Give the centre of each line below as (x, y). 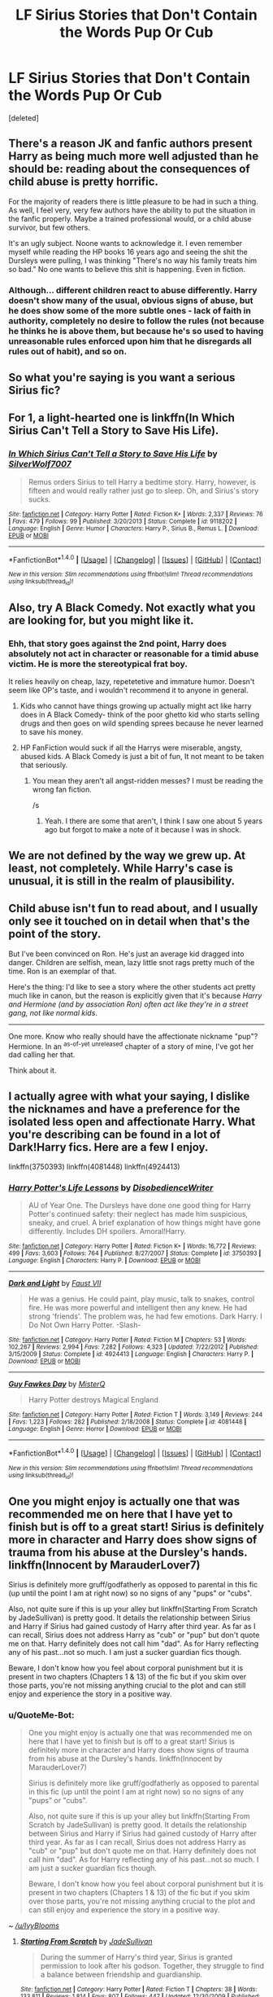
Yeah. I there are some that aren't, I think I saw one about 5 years (153, 821)
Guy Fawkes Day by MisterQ (57, 1384)
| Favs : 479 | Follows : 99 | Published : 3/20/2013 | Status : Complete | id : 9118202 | (123, 521)
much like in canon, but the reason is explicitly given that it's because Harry (135, 995)
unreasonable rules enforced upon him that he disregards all (130, 341)
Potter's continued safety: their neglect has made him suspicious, (138, 1214)
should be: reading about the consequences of (129, 169)
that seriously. (44, 765)
